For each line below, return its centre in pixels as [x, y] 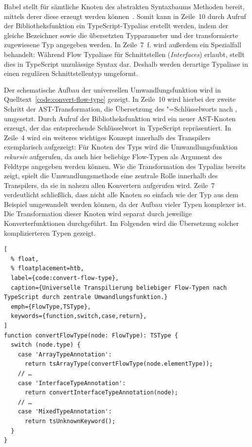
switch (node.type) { [46, 345]
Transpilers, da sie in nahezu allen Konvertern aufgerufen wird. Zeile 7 [109, 185]
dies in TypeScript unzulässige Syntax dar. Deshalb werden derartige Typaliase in [126, 64]
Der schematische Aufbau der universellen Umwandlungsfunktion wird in [112, 89]
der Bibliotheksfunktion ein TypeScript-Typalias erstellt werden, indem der [116, 26]
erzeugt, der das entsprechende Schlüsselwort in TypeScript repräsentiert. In [117, 128]
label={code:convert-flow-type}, [65, 278]
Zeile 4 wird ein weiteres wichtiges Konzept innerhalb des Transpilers [107, 137]
